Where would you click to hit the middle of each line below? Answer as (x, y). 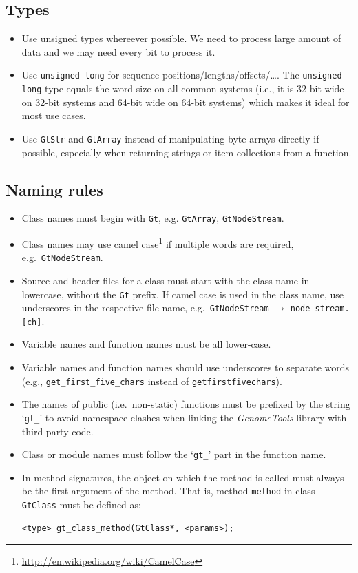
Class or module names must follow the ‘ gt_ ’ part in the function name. (174, 454)
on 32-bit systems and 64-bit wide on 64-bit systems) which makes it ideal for (186, 102)
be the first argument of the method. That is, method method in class (168, 491)
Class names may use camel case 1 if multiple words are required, (158, 243)
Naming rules (54, 189)
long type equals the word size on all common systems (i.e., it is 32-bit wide (183, 88)
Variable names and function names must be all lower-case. (146, 344)
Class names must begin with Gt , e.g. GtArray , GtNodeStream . (153, 218)
